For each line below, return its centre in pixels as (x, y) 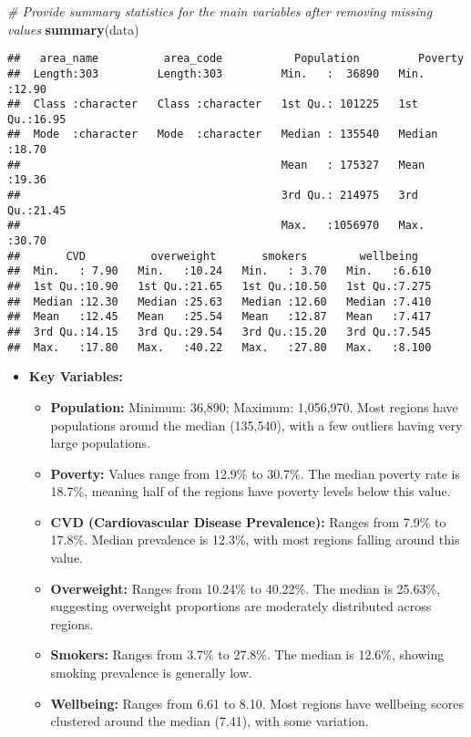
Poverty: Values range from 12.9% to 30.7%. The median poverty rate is (255, 473)
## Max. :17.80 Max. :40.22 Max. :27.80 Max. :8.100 (220, 347)
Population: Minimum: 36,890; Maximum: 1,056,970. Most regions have (254, 406)
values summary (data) (73, 29)
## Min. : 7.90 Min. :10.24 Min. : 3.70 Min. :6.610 (220, 271)
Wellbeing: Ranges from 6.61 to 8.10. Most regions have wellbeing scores (257, 703)
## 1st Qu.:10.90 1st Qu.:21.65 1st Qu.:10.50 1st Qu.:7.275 (220, 287)
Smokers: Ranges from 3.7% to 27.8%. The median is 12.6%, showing (247, 654)
